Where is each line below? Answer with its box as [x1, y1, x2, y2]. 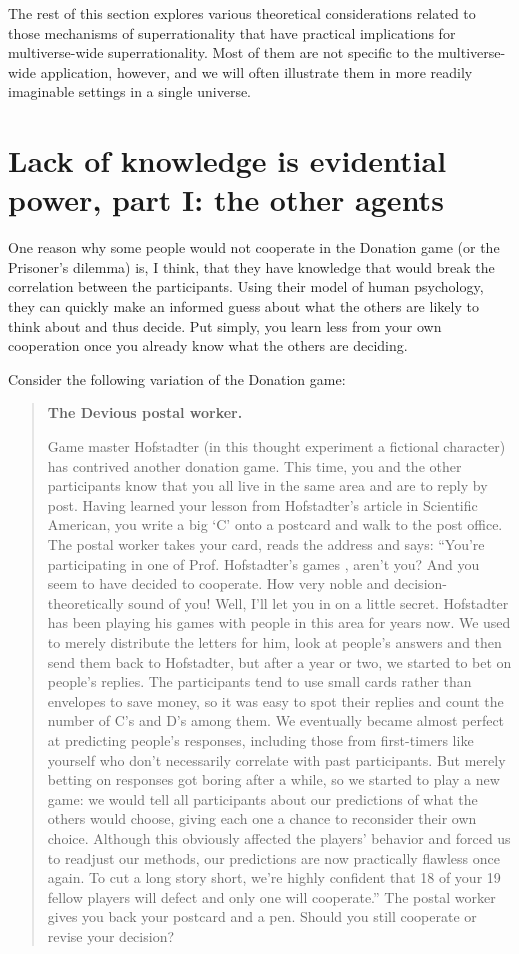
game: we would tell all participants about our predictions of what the [47, 788, 478, 809]
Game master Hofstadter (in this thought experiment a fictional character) [47, 436, 506, 457]
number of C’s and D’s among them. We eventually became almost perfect [47, 710, 505, 731]
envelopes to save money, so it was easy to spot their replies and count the [47, 690, 504, 711]
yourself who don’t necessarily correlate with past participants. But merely [47, 749, 506, 770]
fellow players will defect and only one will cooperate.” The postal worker [47, 886, 496, 907]
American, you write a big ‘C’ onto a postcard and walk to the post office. [47, 514, 503, 535]
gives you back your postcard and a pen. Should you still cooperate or [47, 906, 477, 927]
